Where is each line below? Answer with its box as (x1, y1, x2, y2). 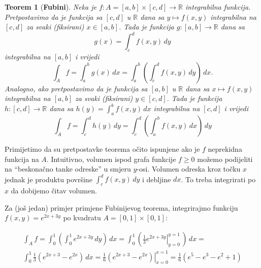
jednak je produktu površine (5, 174, 92, 184)
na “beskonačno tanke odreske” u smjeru (5, 163, 131, 174)
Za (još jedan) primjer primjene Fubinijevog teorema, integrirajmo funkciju (5, 202, 238, 213)
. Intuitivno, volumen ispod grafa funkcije (46, 153, 176, 164)
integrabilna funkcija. (185, 2, 251, 12)
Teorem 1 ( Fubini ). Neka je (5, 2, 96, 12)
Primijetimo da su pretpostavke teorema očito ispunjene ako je (5, 144, 200, 154)
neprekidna (208, 144, 242, 154)
